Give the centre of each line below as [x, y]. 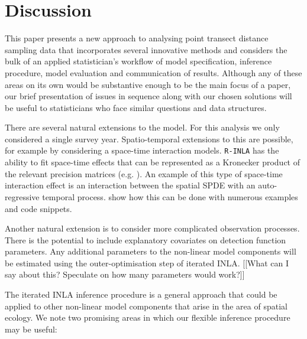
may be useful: [31, 329]
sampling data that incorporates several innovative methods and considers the [146, 49]
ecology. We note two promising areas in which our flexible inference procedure [148, 317]
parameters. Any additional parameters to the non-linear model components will [151, 251]
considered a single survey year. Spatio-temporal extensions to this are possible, [149, 138]
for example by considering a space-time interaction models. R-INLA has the [142, 150]
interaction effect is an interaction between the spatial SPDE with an [130, 185]
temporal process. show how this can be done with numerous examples [170, 196]
